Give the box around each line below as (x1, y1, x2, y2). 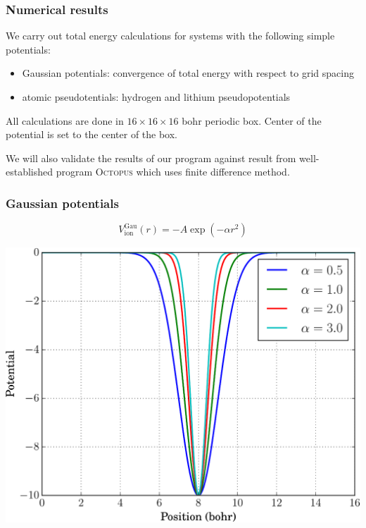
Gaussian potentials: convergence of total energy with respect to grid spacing (22, 66, 354, 80)
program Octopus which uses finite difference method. (56, 164, 290, 179)
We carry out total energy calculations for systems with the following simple (6, 28, 335, 43)
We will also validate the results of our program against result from (6, 150, 296, 165)
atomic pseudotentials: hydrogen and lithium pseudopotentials (22, 90, 291, 104)
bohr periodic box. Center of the (182, 113, 322, 128)
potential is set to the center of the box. (6, 127, 178, 142)
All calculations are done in (6, 113, 124, 128)
